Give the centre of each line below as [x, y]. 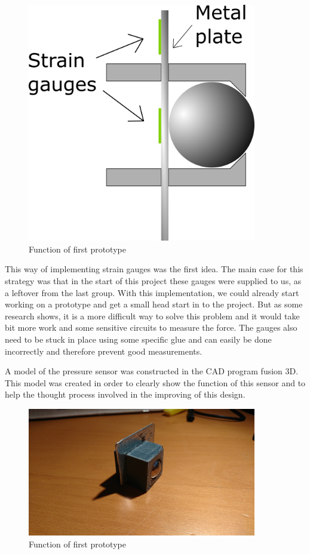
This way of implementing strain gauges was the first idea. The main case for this [154, 269]
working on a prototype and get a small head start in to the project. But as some [154, 304]
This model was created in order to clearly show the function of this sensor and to [155, 382]
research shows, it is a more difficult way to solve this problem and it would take [152, 316]
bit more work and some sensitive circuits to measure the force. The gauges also [151, 327]
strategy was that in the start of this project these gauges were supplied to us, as [153, 281]
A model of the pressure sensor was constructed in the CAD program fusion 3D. [152, 371]
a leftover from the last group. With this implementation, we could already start [152, 292]
